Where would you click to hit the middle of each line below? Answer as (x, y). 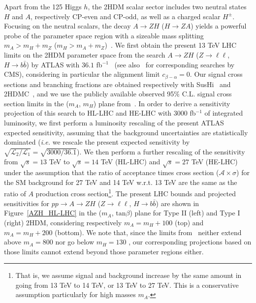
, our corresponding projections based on (190, 242)
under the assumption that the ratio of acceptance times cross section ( (112, 172)
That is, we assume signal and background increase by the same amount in (128, 275)
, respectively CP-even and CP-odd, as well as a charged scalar (126, 16)
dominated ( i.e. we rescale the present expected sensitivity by (97, 142)
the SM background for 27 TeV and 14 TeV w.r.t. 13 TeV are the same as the (121, 182)
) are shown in (177, 203)
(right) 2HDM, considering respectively (63, 222)
